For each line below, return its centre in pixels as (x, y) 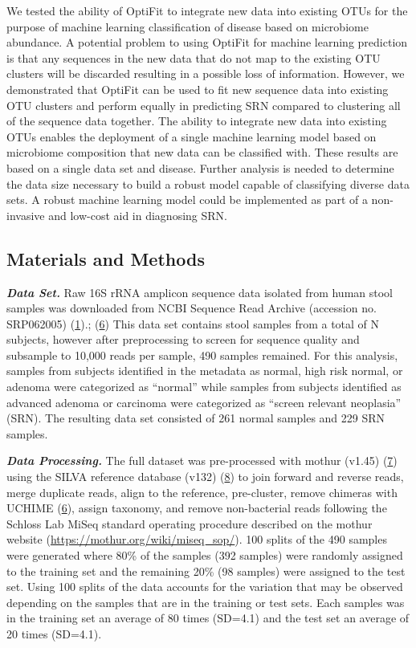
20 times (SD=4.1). (54, 633)
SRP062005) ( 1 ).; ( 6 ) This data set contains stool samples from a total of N (193, 323)
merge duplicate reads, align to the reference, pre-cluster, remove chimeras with (202, 492)
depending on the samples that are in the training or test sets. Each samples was (206, 602)
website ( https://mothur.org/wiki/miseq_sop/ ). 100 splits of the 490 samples (197, 539)
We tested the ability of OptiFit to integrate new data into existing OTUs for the (207, 10)
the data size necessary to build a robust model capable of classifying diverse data (208, 183)
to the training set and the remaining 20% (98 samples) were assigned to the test (206, 571)
